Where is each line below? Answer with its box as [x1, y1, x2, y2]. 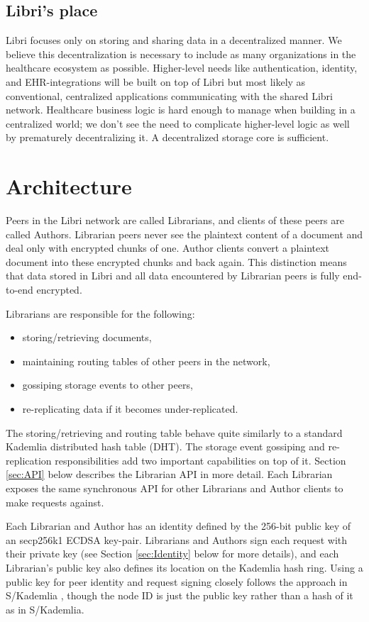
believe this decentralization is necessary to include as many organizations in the [6, 46, 356, 61]
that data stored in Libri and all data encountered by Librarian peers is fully [6, 268, 340, 283]
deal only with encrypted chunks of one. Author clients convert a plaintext [6, 240, 330, 255]
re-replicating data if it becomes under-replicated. [22, 401, 238, 416]
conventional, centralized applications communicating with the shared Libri [6, 88, 333, 103]
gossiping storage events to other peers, [22, 377, 193, 392]
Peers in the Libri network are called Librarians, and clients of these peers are [6, 213, 344, 228]
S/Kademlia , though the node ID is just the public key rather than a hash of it [6, 588, 353, 603]
